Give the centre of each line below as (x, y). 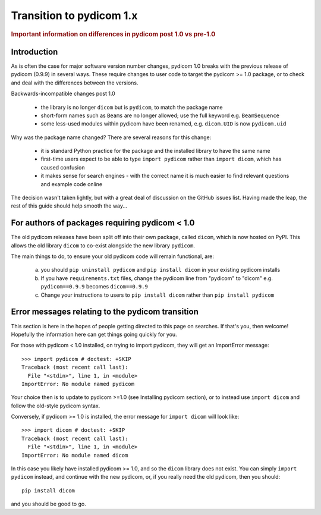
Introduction (34, 51)
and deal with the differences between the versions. (75, 83)
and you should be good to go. (48, 504)
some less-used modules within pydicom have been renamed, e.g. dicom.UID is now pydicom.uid (163, 124)
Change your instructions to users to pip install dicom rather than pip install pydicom (158, 295)
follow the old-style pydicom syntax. (56, 406)
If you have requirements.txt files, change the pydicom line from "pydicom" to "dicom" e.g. (157, 278)
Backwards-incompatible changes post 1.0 (63, 94)
